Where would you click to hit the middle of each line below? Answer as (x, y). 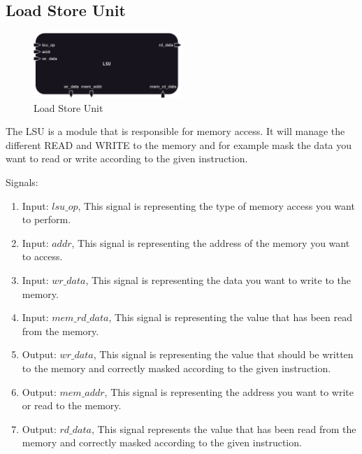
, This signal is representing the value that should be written (223, 354)
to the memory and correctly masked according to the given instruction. (176, 368)
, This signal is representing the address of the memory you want (211, 242)
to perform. (46, 219)
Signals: (22, 182)
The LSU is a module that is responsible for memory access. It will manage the (175, 131)
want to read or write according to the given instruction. (127, 158)
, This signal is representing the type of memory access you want (216, 205)
